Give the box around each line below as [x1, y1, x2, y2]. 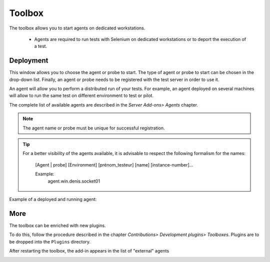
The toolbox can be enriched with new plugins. [9, 222, 106, 228]
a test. [34, 43, 47, 49]
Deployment [9, 56, 48, 65]
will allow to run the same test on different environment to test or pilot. [9, 92, 154, 98]
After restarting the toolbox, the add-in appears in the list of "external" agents [9, 248, 169, 253]
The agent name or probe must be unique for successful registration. [22, 125, 165, 131]
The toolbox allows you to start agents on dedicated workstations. [9, 25, 145, 31]
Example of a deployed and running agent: [9, 196, 97, 202]
